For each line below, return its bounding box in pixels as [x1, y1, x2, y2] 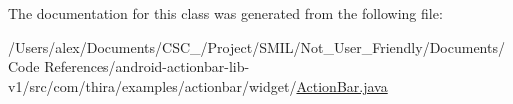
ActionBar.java [296, 75, 388, 96]
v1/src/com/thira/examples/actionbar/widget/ [8, 75, 297, 96]
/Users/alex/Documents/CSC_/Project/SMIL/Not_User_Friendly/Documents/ [8, 36, 505, 57]
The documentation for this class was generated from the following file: [8, 3, 443, 23]
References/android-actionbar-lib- [44, 56, 250, 77]
